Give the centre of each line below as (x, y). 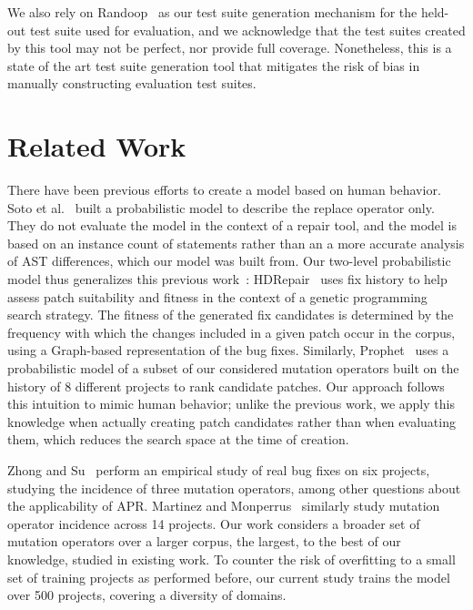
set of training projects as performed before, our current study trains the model (229, 577)
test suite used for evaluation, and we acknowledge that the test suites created (247, 30)
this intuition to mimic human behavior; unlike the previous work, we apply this (231, 404)
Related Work (97, 146)
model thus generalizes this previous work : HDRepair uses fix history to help (227, 279)
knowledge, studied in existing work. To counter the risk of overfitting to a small (231, 559)
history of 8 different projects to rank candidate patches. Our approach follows (226, 386)
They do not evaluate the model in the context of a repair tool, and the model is (232, 225)
